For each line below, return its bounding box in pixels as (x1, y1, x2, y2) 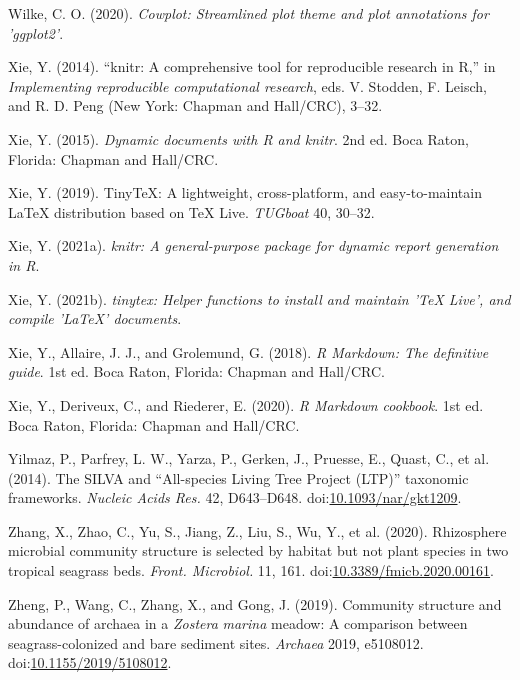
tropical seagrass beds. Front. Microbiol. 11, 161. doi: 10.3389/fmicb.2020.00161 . (8, 560, 494, 581)
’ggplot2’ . (8, 22, 64, 43)
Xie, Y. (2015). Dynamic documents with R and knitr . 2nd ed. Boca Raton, (8, 128, 469, 149)
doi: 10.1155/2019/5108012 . (8, 652, 172, 673)
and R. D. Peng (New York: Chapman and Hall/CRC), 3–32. (8, 95, 383, 116)
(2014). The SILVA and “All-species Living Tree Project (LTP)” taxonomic (8, 467, 469, 488)
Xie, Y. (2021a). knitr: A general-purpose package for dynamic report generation (8, 235, 499, 256)
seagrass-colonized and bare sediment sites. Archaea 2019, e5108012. (8, 632, 424, 653)
